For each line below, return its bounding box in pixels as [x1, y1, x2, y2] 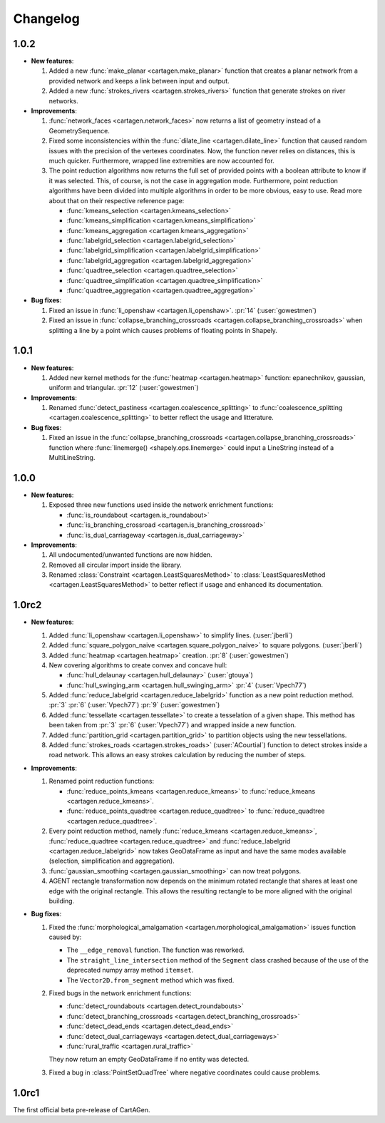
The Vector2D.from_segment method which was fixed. [66, 975, 235, 984]
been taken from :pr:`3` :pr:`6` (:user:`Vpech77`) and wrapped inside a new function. [48, 721, 297, 729]
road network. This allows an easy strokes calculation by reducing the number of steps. [48, 751, 307, 759]
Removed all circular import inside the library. [48, 560, 182, 569]
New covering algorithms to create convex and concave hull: [48, 660, 227, 670]
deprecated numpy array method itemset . [66, 966, 194, 975]
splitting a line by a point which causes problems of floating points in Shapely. [48, 326, 278, 334]
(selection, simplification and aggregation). [48, 856, 175, 866]
